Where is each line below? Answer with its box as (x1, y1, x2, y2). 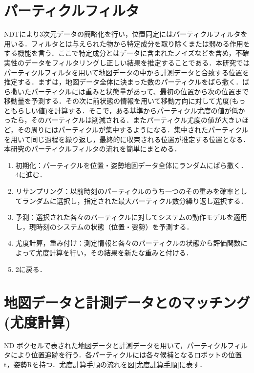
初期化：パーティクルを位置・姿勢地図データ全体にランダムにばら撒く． (15, 160, 248, 170)
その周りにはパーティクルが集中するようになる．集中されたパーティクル (17, 124, 249, 135)
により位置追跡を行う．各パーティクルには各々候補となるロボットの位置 (10, 350, 242, 360)
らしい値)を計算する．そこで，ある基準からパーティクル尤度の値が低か (17, 105, 245, 115)
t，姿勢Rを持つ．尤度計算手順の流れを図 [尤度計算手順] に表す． (4, 359, 207, 369)
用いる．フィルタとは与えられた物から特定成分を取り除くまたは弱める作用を (4, 38, 250, 48)
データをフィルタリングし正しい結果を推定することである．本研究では (24, 57, 250, 67)
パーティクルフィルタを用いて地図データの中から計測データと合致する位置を (4, 67, 250, 77)
